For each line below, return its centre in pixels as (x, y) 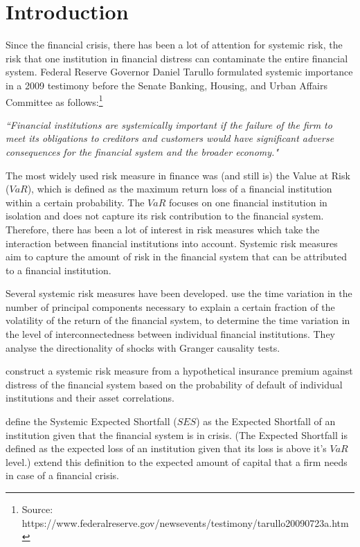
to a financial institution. (58, 270)
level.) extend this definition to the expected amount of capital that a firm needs (177, 461)
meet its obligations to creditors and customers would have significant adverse (170, 138)
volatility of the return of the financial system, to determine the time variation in (178, 320)
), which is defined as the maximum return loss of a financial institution (180, 189)
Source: (37, 509)
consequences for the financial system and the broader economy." (142, 151)
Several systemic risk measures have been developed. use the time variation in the (179, 293)
